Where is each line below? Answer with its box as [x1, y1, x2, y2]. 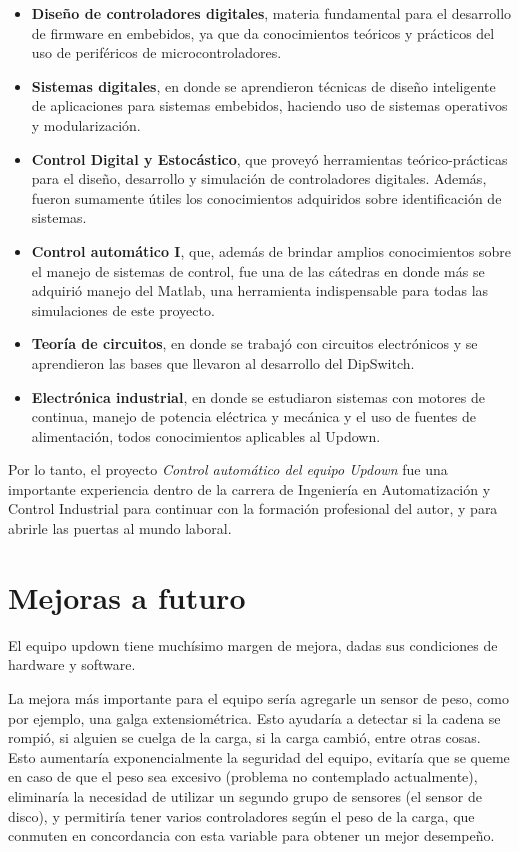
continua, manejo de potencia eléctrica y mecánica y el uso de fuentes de [31, 406, 477, 427]
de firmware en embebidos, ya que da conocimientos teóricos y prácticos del [31, 22, 495, 43]
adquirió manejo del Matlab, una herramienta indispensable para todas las [31, 280, 489, 301]
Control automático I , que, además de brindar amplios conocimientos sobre [31, 240, 512, 261]
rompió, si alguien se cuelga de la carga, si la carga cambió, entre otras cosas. [8, 727, 481, 748]
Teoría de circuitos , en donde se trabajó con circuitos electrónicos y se [31, 333, 478, 354]
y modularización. [31, 114, 141, 135]
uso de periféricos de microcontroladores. [31, 42, 282, 63]
